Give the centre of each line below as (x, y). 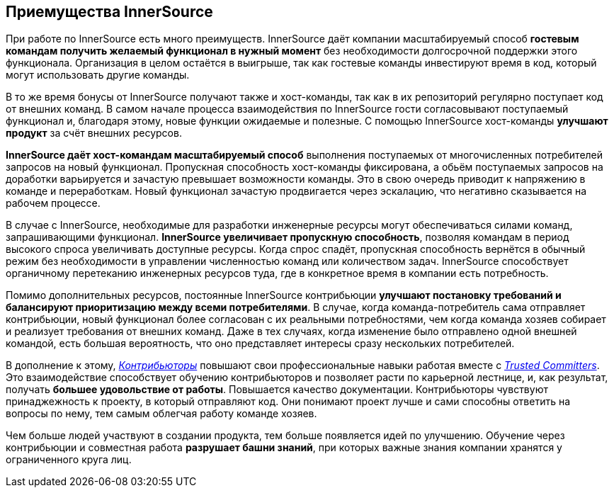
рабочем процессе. (53, 203)
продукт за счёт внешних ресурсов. (94, 133)
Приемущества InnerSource (109, 12)
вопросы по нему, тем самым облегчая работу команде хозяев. (161, 414)
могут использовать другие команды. (98, 75)
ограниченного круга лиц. (69, 460)
